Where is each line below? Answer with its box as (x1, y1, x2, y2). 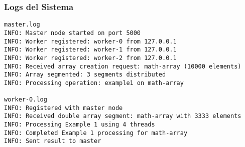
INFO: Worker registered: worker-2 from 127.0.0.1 (4, 54, 177, 61)
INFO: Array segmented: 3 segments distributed (4, 71, 166, 78)
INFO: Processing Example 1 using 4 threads (4, 121, 155, 128)
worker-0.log (4, 96, 47, 103)
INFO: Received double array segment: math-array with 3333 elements (4, 112, 241, 120)
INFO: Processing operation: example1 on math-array (4, 79, 184, 86)
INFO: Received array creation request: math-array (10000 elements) (4, 62, 241, 70)
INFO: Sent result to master (4, 137, 101, 145)
